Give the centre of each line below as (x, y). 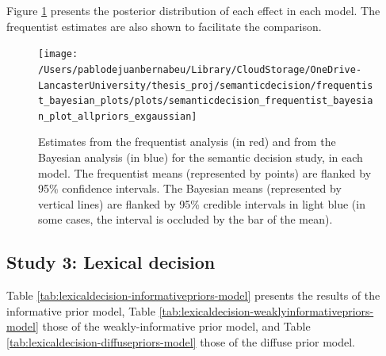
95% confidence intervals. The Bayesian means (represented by (190, 188)
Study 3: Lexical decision (111, 262)
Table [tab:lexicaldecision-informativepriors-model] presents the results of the (193, 295)
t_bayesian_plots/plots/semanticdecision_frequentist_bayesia (206, 101)
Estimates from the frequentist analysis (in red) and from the (187, 142)
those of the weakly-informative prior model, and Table (176, 326)
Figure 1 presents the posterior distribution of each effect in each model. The (193, 10)
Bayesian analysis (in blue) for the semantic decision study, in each (201, 157)
